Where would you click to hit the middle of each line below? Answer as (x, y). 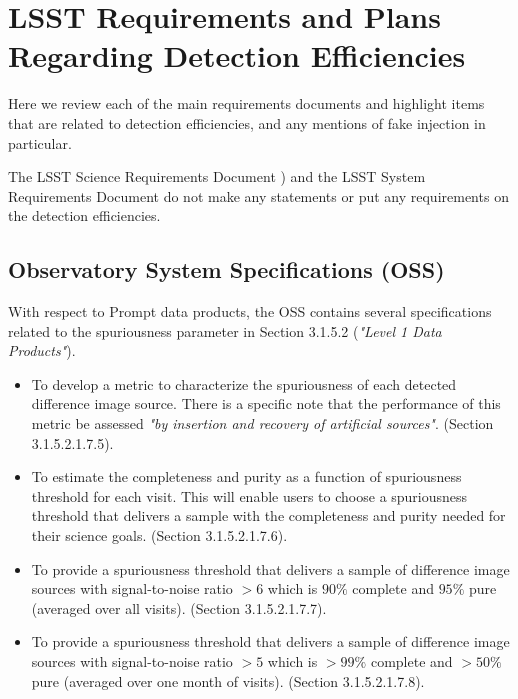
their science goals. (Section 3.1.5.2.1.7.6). (159, 535)
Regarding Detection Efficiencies (237, 55)
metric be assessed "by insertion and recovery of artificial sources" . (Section (262, 423)
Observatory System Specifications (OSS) (226, 269)
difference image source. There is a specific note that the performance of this (266, 403)
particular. (40, 142)
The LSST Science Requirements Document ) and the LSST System (217, 176)
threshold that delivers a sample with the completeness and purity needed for (268, 515)
